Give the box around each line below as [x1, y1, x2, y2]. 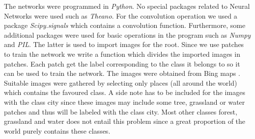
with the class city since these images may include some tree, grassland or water [4, 96, 245, 107]
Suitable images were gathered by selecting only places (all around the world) [4, 77, 237, 88]
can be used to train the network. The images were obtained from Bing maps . [4, 68, 240, 78]
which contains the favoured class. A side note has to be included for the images [4, 87, 245, 97]
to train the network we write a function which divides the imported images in [4, 48, 240, 59]
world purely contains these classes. [4, 125, 111, 136]
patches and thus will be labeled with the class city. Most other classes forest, [4, 106, 237, 116]
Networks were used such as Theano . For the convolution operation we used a [4, 10, 237, 21]
